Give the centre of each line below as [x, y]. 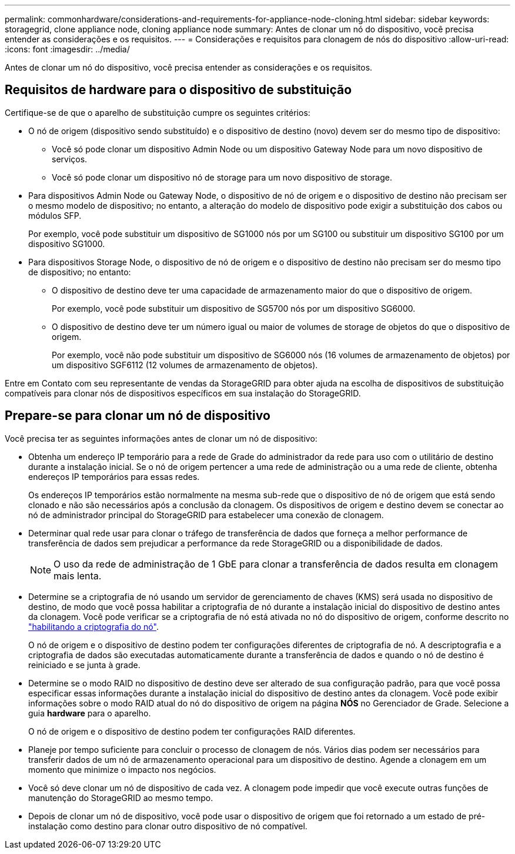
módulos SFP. [55, 215]
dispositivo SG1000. [67, 243]
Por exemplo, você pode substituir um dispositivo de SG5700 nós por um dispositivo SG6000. [234, 308]
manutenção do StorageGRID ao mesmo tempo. [121, 798]
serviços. [70, 159]
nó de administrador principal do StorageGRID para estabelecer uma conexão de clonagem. [206, 515]
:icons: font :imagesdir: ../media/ [67, 49]
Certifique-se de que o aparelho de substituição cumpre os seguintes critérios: [158, 112]
